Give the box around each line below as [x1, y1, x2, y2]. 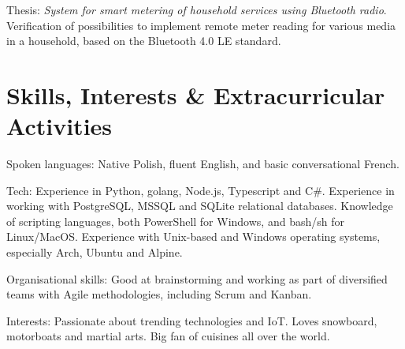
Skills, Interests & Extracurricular [6, 78, 385, 111]
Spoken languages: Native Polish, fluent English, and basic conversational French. [6, 156, 399, 172]
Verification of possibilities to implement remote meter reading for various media [6, 17, 396, 33]
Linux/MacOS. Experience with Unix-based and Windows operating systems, [6, 228, 381, 245]
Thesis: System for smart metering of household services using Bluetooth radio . [6, 2, 387, 17]
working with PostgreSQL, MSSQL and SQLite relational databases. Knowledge [6, 197, 393, 214]
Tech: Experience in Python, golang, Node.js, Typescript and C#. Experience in [6, 182, 395, 198]
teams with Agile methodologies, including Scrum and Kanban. [6, 286, 312, 302]
